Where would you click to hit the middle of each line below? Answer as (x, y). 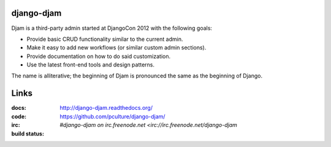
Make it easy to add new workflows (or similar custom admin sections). (116, 48)
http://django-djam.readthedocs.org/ (106, 108)
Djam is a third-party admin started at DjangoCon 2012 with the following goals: (112, 28)
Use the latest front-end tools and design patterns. (91, 65)
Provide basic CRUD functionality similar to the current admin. (105, 39)
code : (19, 117)
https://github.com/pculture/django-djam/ (112, 117)
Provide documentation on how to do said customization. (99, 56)
